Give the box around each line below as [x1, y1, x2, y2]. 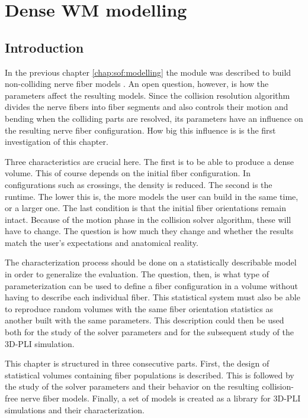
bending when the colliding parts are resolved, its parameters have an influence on [5, 112, 303, 124]
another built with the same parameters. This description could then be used [5, 314, 284, 326]
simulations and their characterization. [5, 403, 145, 416]
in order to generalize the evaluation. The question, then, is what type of [5, 268, 269, 280]
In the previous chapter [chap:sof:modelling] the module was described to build [5, 66, 291, 78]
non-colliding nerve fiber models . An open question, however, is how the [5, 77, 269, 90]
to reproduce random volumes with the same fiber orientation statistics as [5, 302, 273, 315]
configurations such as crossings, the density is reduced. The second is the [5, 178, 272, 190]
